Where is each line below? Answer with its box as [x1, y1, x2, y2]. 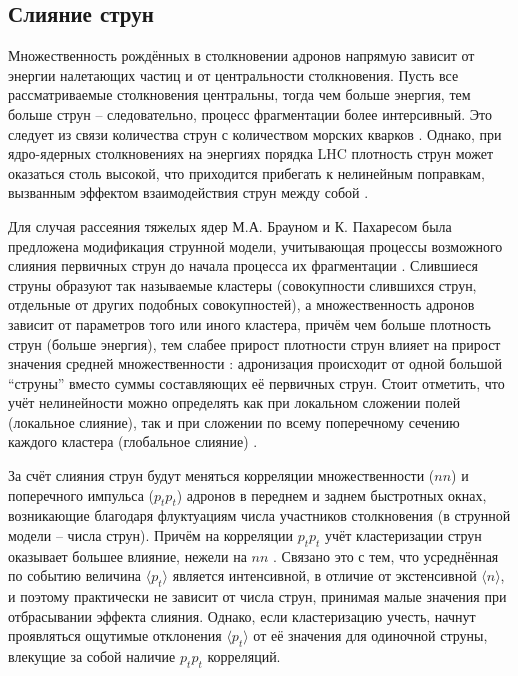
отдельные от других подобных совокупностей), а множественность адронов [8, 294, 475, 315]
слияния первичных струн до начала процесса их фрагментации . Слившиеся [8, 255, 478, 276]
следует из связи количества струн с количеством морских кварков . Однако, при [8, 123, 502, 144]
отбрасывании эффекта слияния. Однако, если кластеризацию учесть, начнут [8, 605, 476, 626]
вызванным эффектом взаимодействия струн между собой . [8, 182, 369, 203]
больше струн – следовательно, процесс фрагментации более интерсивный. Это [8, 103, 492, 124]
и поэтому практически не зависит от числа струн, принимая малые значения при [8, 586, 507, 607]
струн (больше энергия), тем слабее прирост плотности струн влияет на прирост [8, 333, 501, 354]
